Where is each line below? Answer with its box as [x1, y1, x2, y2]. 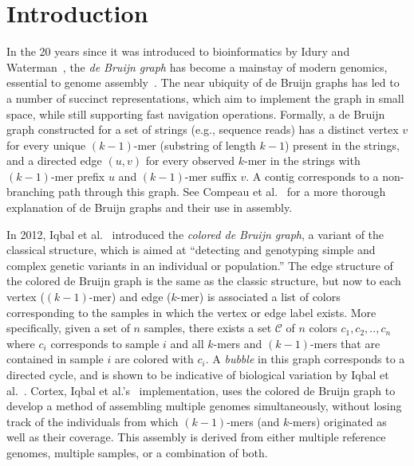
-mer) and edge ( [89, 288, 172, 305]
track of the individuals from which [6, 413, 179, 429]
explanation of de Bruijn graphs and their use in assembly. [6, 199, 293, 216]
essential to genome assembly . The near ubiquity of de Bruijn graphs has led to [6, 74, 400, 91]
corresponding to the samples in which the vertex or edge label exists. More [6, 303, 377, 320]
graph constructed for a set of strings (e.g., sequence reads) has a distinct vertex [6, 121, 399, 138]
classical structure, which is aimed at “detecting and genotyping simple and [6, 241, 376, 258]
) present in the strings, [284, 136, 400, 153]
